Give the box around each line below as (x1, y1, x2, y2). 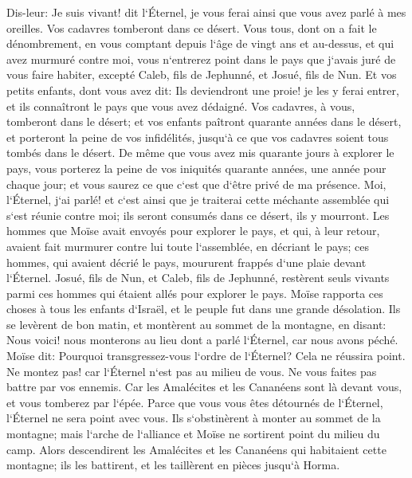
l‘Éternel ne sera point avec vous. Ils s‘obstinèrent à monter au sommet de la (6, 409, 381, 426)
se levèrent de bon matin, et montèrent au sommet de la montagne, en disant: (6, 315, 386, 332)
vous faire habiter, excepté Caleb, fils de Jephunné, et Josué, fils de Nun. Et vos (6, 66, 397, 83)
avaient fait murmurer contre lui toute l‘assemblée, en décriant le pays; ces (6, 237, 370, 254)
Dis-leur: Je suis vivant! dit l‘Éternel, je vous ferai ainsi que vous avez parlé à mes (6, 4, 406, 20)
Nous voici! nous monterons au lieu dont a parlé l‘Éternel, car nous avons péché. (6, 331, 398, 348)
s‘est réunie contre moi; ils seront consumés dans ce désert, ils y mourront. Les (6, 206, 390, 223)
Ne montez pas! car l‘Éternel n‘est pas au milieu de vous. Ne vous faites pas (6, 362, 377, 379)
